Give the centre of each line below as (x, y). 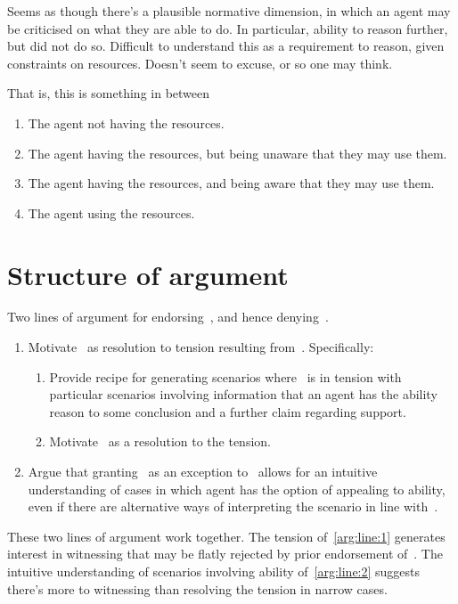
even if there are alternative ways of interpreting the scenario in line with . (233, 506)
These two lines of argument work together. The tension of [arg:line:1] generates (226, 536)
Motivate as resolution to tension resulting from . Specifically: (201, 347)
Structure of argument (148, 274)
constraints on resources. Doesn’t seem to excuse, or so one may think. (200, 63)
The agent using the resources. (111, 212)
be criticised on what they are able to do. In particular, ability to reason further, (228, 28)
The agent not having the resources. (126, 122)
